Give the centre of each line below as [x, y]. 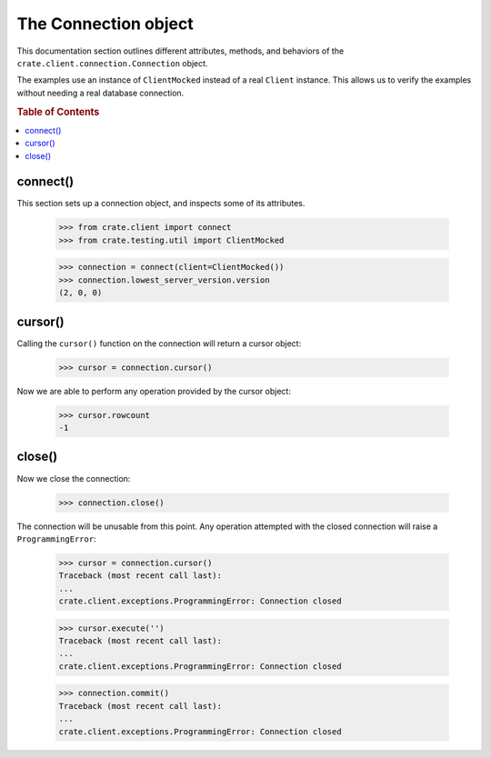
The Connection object [105, 24]
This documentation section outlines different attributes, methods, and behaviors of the [180, 51]
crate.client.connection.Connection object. [112, 63]
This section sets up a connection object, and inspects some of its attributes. [161, 204]
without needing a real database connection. [100, 93]
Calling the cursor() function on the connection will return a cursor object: [159, 343]
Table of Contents [58, 112]
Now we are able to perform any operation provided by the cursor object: [154, 391]
